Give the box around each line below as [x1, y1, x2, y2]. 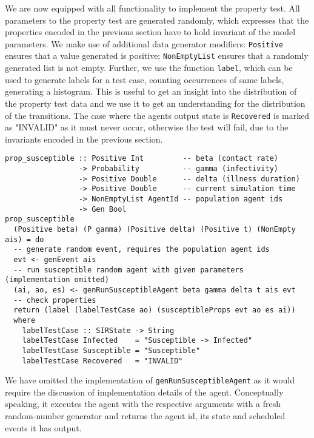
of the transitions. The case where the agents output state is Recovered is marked [5, 109, 310, 121]
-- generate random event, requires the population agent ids [13, 245, 270, 254]
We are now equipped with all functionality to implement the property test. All [5, 2, 300, 14]
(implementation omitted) [5, 275, 109, 285]
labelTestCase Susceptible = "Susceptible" [22, 346, 201, 355]
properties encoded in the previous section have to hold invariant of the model [5, 25, 296, 38]
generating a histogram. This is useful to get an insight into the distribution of [5, 85, 297, 98]
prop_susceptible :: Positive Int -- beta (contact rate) [5, 154, 279, 163]
